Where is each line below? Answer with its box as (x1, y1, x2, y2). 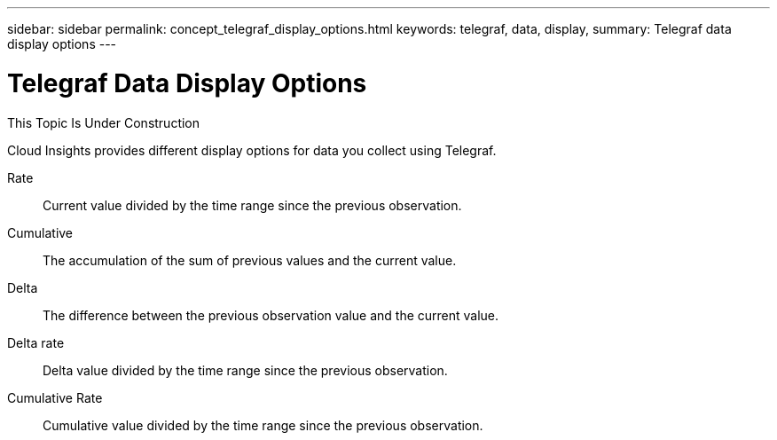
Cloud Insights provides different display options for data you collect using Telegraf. (7, 142, 497, 158)
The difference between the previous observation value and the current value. (43, 307, 499, 323)
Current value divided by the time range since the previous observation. (43, 197, 462, 213)
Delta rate (7, 334, 65, 350)
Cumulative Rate (7, 389, 103, 405)
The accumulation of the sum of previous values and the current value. (43, 252, 457, 268)
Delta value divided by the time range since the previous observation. (43, 362, 448, 378)
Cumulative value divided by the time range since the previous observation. (43, 417, 483, 433)
